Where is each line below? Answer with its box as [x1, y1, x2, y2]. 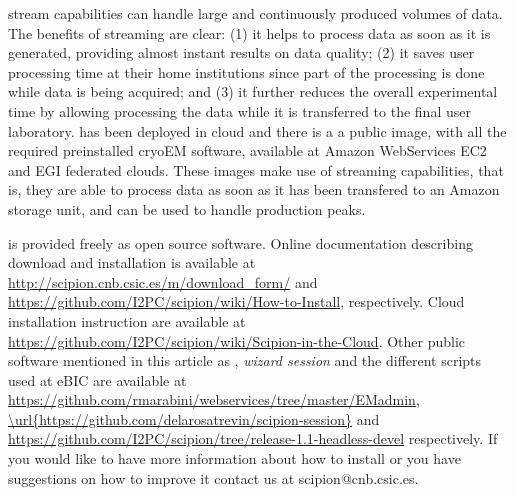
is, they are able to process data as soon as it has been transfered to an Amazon [8, 179, 500, 200]
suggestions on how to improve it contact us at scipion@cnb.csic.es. [8, 467, 419, 488]
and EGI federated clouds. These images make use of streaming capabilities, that [8, 159, 504, 180]
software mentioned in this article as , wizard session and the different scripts [8, 350, 482, 371]
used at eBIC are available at [8, 369, 187, 390]
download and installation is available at [8, 252, 256, 273]
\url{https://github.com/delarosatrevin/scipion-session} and [8, 408, 380, 429]
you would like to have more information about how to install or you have [8, 448, 461, 469]
